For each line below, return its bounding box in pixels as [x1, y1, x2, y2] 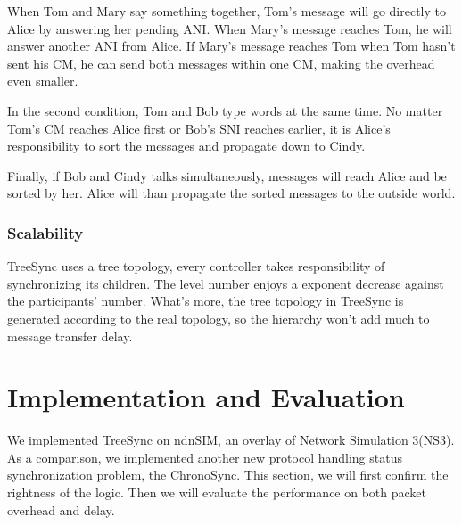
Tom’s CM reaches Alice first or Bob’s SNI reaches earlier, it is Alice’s [7, 119, 391, 137]
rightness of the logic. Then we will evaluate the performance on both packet [7, 483, 427, 502]
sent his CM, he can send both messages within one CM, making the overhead [7, 53, 435, 72]
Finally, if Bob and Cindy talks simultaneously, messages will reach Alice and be [7, 166, 447, 185]
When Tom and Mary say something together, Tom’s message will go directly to [7, 2, 447, 20]
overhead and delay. [7, 500, 115, 519]
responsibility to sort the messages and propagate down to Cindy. [7, 136, 366, 155]
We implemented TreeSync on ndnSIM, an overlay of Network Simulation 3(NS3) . [7, 431, 455, 449]
